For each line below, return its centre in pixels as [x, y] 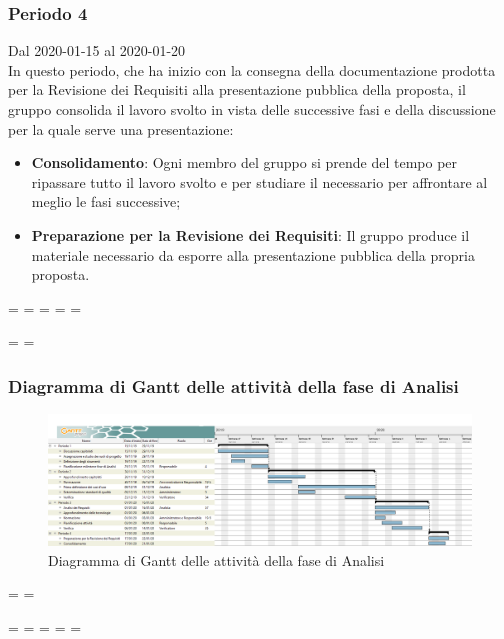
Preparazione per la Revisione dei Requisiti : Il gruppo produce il [250, 234]
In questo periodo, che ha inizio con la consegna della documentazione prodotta [252, 69]
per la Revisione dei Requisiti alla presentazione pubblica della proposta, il [237, 89]
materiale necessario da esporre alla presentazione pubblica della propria [253, 254]
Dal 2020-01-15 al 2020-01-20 [97, 50]
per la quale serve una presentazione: [121, 128]
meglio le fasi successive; [106, 201]
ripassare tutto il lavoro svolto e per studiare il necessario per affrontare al [259, 181]
